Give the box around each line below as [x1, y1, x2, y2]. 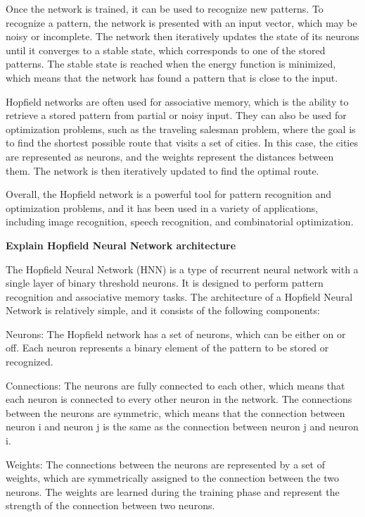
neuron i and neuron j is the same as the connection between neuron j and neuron [6, 419, 359, 434]
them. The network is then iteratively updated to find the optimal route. [6, 163, 319, 177]
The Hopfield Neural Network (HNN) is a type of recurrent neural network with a [6, 261, 359, 276]
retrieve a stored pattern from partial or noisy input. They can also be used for [6, 108, 347, 123]
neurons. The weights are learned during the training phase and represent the [6, 484, 340, 499]
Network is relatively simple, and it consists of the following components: [6, 303, 320, 318]
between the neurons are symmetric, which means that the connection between [6, 405, 345, 420]
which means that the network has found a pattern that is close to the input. [6, 70, 338, 85]
